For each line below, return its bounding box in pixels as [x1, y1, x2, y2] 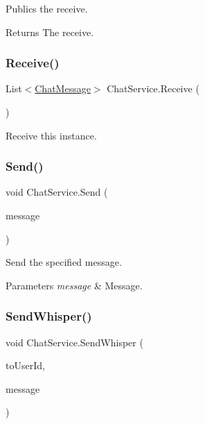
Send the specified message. [6, 255, 122, 269]
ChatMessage [35, 81, 91, 96]
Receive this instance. [6, 128, 97, 142]
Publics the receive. [6, 1, 88, 15]
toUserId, [6, 358, 45, 373]
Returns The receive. [6, 24, 94, 39]
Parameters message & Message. [6, 278, 143, 292]
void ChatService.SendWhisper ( [6, 334, 143, 349]
